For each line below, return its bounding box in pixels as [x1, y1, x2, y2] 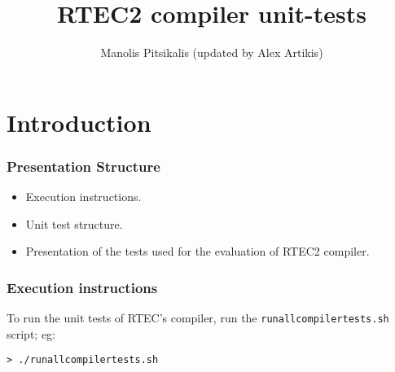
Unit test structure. [25, 215, 123, 232]
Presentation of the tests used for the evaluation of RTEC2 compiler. [25, 243, 370, 260]
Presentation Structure [7, 155, 160, 176]
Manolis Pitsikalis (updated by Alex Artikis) [100, 44, 323, 61]
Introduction [7, 105, 151, 138]
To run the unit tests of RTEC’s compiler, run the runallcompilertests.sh [7, 309, 389, 326]
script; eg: [7, 325, 56, 342]
